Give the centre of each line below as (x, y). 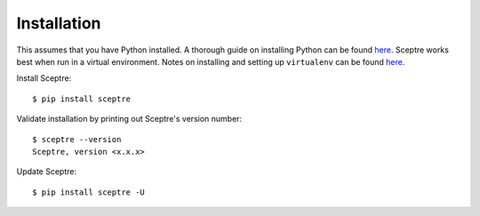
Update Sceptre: (47, 172)
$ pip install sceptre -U (89, 192)
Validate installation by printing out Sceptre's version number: (129, 119)
